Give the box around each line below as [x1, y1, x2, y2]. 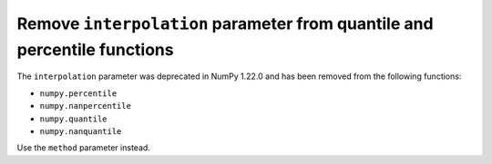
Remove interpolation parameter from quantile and [16, 14, 434, 34]
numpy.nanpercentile [39, 101, 132, 111]
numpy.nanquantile [39, 126, 122, 136]
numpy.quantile [39, 113, 108, 124]
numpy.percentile [39, 88, 118, 99]
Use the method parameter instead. [16, 142, 150, 153]
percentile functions [16, 39, 174, 60]
